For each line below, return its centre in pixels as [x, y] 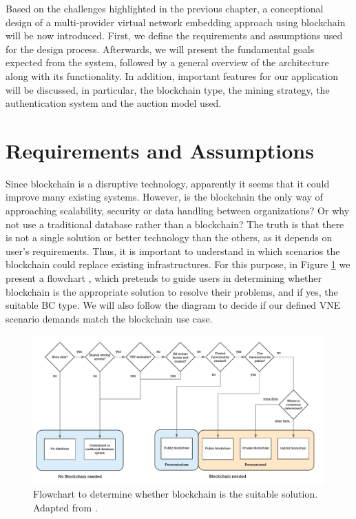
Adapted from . [65, 507]
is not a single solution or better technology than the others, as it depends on [169, 237]
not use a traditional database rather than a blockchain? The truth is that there [175, 224]
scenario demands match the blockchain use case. [109, 318]
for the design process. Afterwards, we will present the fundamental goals [160, 49]
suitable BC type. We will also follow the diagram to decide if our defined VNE [173, 305]
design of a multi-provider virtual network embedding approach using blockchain [176, 22]
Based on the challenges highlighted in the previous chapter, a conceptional [165, 8]
